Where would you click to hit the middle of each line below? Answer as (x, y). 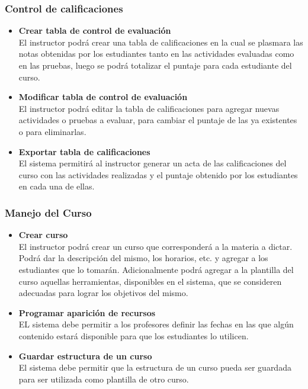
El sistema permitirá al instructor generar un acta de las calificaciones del (153, 163)
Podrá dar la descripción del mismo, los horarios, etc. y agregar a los (143, 258)
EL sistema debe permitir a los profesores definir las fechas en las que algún (156, 324)
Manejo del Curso (48, 212)
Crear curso (43, 235)
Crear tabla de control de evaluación (95, 30)
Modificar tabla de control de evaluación (103, 97)
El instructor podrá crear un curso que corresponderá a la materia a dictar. (155, 246)
